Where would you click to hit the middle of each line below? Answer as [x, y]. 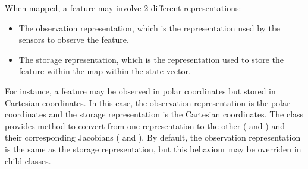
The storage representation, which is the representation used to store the [151, 59]
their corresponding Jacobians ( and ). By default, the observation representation [153, 137]
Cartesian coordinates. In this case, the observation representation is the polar [147, 102]
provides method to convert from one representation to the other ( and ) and [145, 125]
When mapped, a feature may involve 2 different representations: [123, 8]
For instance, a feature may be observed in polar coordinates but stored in [140, 90]
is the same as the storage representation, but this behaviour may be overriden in [153, 149]
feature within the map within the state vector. [105, 71]
